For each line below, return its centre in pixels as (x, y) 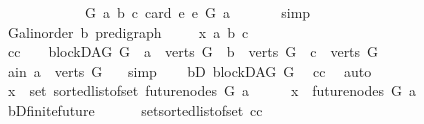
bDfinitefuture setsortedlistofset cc (135, 109)
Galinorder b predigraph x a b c (128, 31)
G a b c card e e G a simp (197, 12)
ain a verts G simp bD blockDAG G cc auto (189, 70)
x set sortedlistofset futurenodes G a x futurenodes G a (211, 90)
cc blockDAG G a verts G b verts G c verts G (193, 51)
